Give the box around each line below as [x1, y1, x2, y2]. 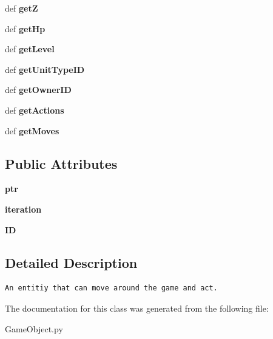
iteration [5, 202, 42, 215]
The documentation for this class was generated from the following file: [5, 301, 269, 314]
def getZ [5, 2, 38, 14]
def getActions [5, 103, 64, 116]
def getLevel [5, 43, 55, 55]
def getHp [5, 22, 45, 35]
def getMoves [5, 124, 59, 137]
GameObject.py [5, 322, 63, 335]
